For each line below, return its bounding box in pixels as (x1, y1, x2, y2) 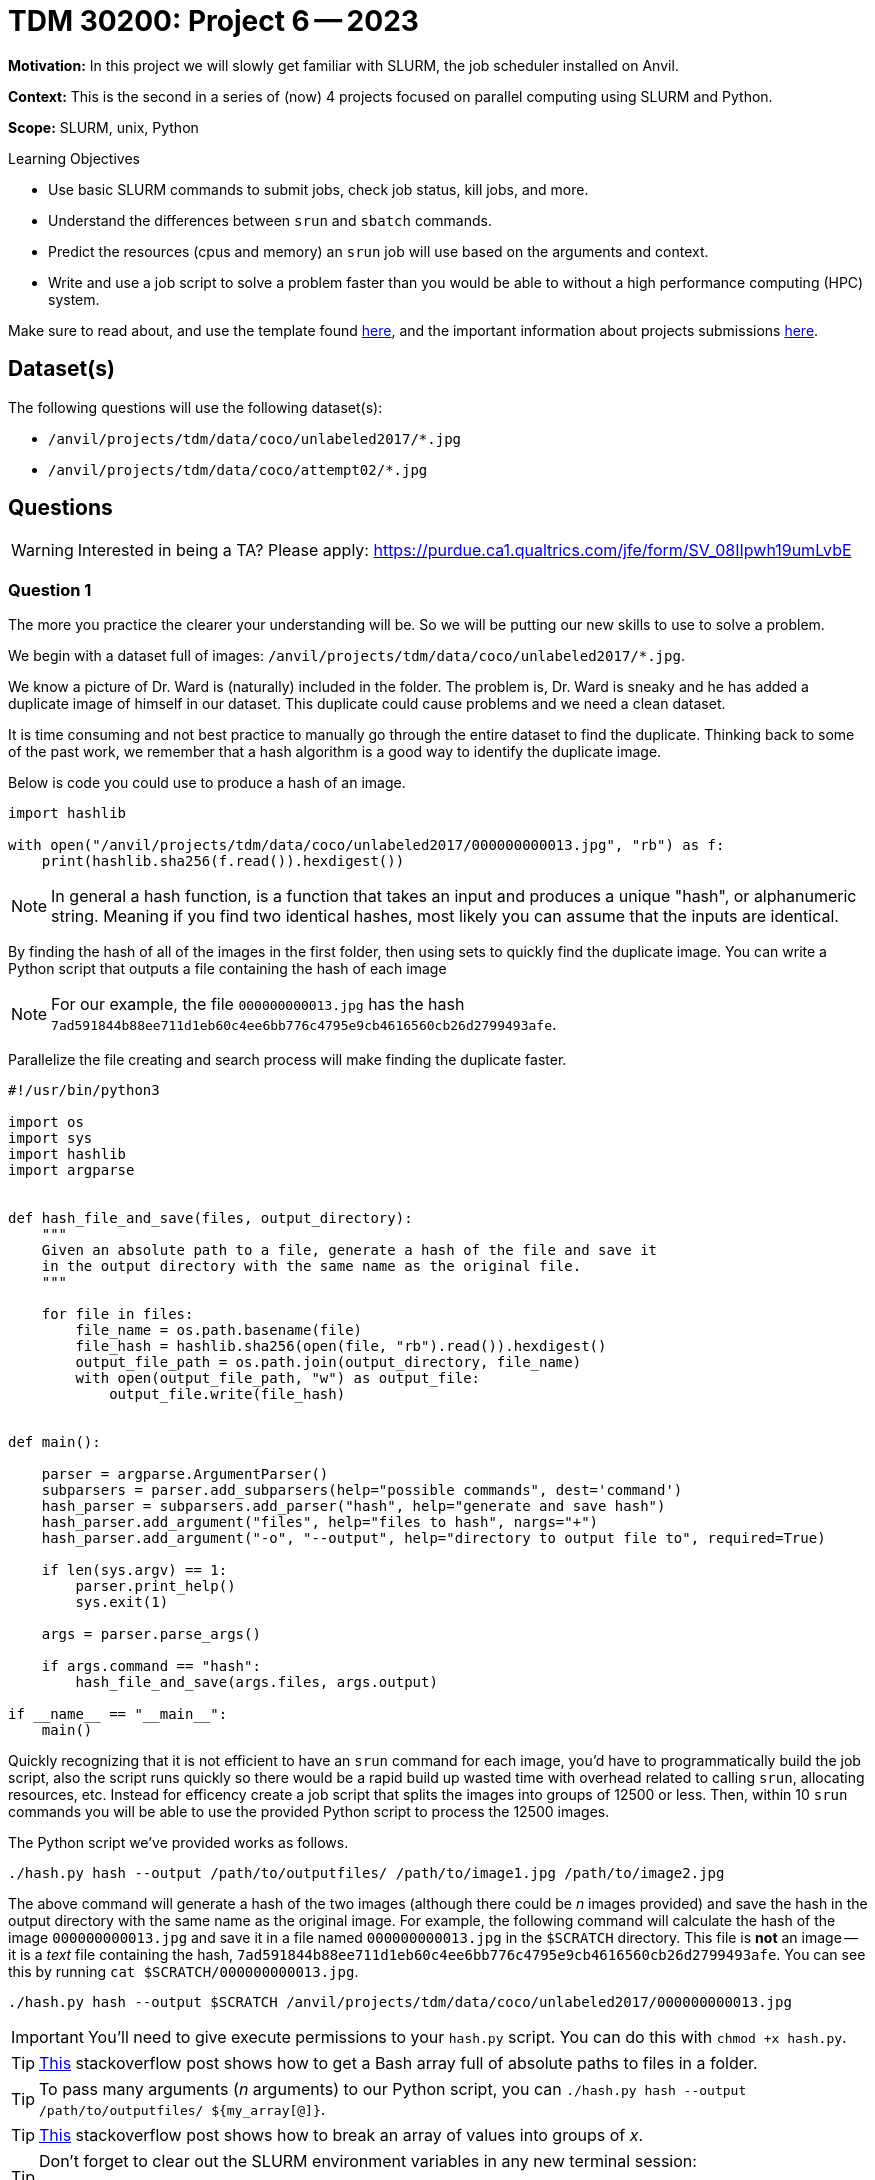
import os (8, 1114, 84, 1131)
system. (48, 290, 100, 308)
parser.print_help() (75, 1578, 236, 1595)
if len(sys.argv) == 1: (41, 1562, 228, 1579)
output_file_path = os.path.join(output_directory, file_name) (75, 1354, 582, 1371)
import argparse (8, 1162, 135, 1179)
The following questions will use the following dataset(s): (8, 398, 383, 416)
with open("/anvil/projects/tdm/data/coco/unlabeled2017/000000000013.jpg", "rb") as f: (8, 837, 725, 854)
